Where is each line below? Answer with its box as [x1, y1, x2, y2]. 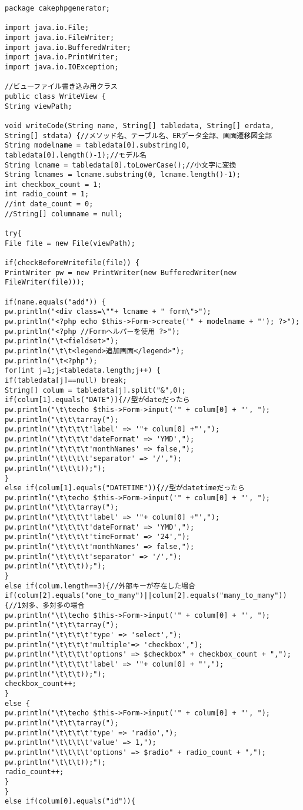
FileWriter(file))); [5, 278, 85, 287]
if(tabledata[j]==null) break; [5, 376, 127, 384]
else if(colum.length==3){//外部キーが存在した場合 [5, 581, 196, 590]
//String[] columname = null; [5, 209, 123, 218]
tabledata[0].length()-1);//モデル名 [5, 150, 146, 159]
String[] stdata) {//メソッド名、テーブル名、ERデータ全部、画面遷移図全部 [5, 131, 272, 140]
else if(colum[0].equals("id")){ [5, 797, 135, 806]
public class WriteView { [5, 92, 106, 101]
